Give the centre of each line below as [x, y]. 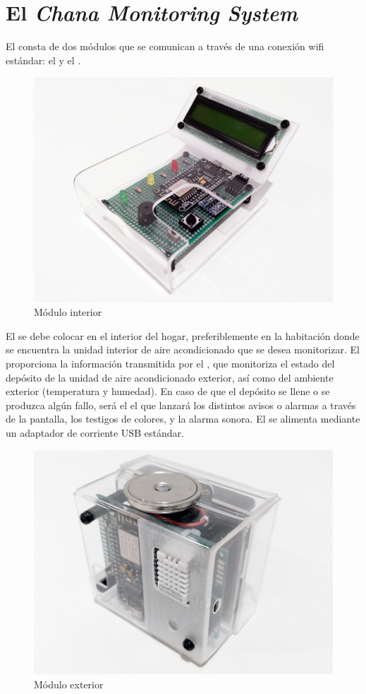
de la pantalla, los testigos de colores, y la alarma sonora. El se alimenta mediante [183, 419]
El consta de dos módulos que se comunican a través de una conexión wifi [165, 46]
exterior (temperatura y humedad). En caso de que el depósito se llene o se [168, 391]
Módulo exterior [69, 684]
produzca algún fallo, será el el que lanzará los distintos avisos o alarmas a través [181, 405]
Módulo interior [68, 312]
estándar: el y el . [43, 60]
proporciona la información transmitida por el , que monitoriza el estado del [170, 363]
